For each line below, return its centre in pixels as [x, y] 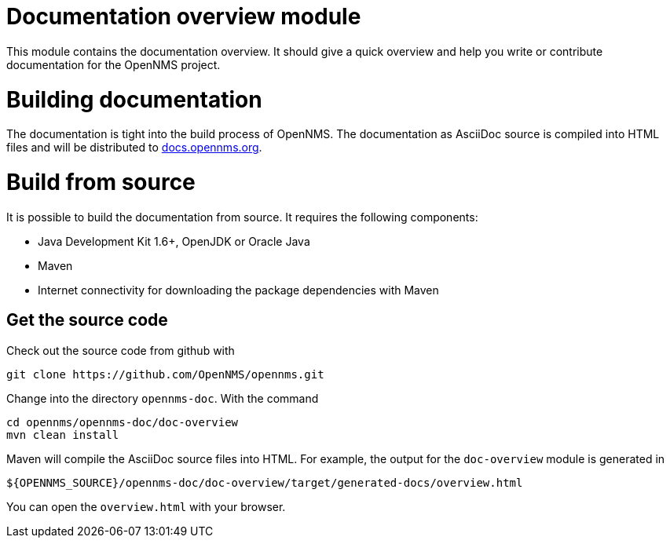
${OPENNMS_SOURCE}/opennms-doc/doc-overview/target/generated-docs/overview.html [265, 482]
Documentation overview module [184, 16]
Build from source [101, 182]
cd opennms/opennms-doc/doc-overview [123, 422]
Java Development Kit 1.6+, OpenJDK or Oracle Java [174, 241]
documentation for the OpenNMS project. [113, 64]
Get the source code [87, 320]
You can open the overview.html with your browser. [146, 506]
